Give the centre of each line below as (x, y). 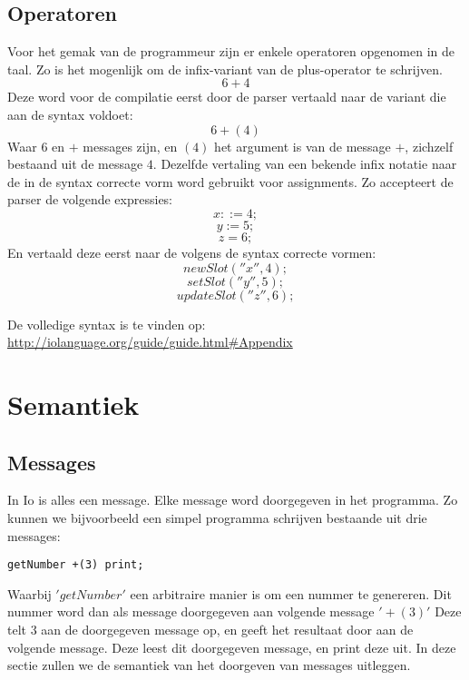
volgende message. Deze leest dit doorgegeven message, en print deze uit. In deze (232, 647)
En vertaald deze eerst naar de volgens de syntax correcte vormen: (192, 252)
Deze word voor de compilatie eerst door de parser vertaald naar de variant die (227, 97)
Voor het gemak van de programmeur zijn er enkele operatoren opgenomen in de (231, 51)
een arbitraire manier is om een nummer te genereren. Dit (291, 593)
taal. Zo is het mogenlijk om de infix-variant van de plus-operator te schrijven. (225, 69)
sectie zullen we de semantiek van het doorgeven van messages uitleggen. (209, 665)
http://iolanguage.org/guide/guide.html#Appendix (150, 342)
